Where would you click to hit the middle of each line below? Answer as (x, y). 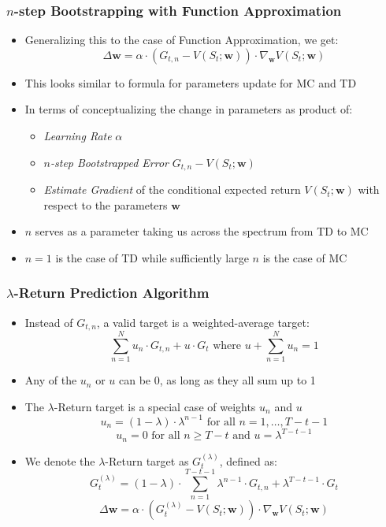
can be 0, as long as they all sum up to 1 (217, 380)
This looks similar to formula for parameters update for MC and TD (191, 82)
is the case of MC (305, 257)
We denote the (60, 460)
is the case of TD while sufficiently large (152, 257)
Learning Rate (78, 135)
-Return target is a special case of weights (155, 406)
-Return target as (147, 460)
